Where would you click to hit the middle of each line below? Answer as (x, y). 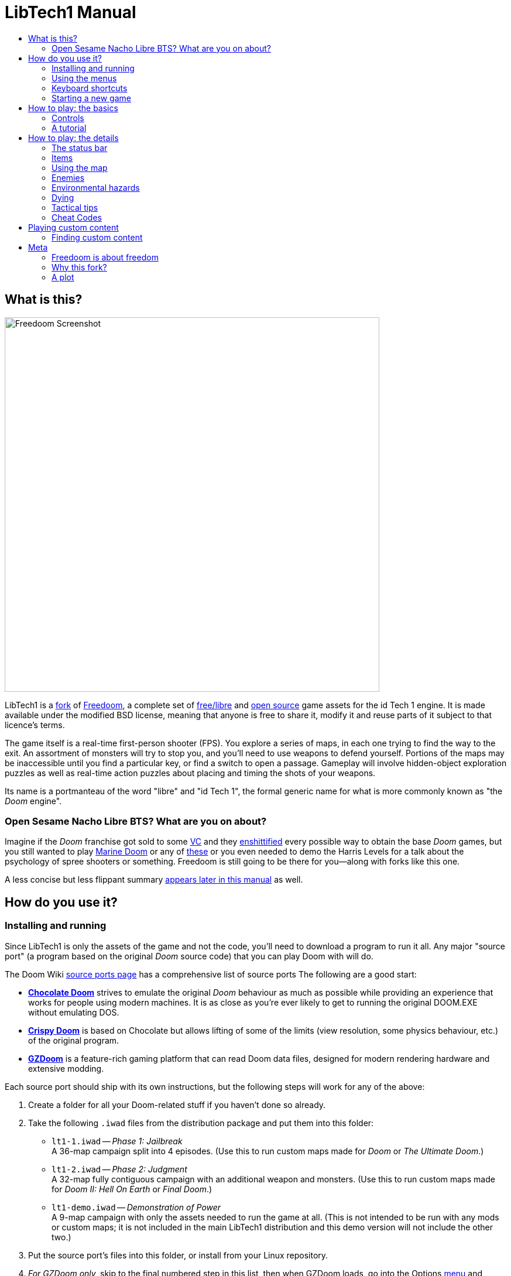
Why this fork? (79, 267)
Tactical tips (75, 207)
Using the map (80, 167)
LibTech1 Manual (71, 12)
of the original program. (74, 1040)
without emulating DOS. (74, 1012)
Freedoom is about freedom (105, 257)
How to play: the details (73, 138)
